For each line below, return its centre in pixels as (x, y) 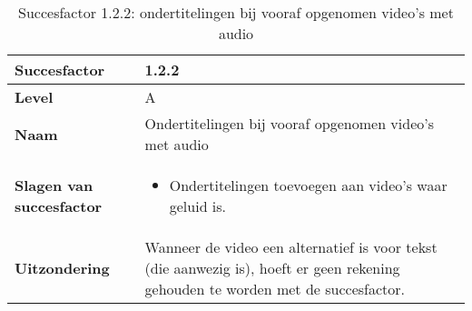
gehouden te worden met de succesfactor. (275, 289)
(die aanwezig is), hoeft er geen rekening (272, 268)
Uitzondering (62, 268)
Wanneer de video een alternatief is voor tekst (291, 247)
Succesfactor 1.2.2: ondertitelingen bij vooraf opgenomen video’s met (236, 12)
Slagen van (54, 185)
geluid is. (198, 206)
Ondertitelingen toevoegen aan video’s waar (308, 185)
